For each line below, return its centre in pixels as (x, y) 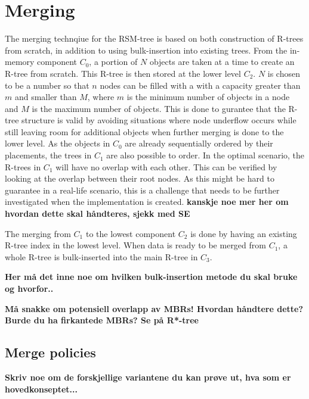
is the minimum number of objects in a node (208, 97)
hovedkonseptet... (41, 389)
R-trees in (23, 166)
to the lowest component (131, 233)
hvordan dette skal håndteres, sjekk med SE (98, 213)
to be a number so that (47, 85)
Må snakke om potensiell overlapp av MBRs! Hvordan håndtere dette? (154, 308)
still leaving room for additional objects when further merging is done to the (144, 131)
